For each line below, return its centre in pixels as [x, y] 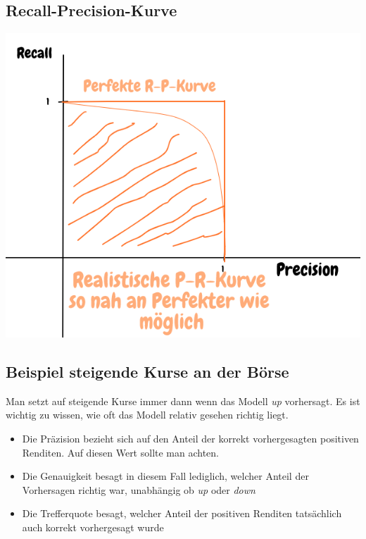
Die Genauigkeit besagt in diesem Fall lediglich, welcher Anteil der [165, 476]
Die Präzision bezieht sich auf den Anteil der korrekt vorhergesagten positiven [190, 438]
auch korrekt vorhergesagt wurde [93, 527]
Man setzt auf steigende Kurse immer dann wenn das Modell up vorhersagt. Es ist [183, 401]
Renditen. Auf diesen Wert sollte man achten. [121, 452]
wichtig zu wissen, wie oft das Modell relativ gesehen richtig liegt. [147, 415]
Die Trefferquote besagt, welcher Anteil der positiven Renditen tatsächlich [182, 513]
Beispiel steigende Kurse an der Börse [147, 371]
